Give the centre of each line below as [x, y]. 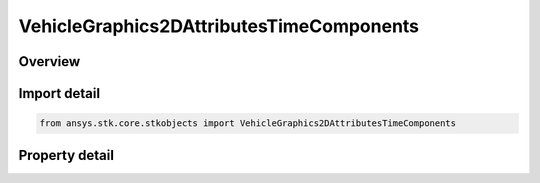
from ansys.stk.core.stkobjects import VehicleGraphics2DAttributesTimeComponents [248, 123]
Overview [49, 61]
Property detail [66, 155]
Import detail [59, 93]
